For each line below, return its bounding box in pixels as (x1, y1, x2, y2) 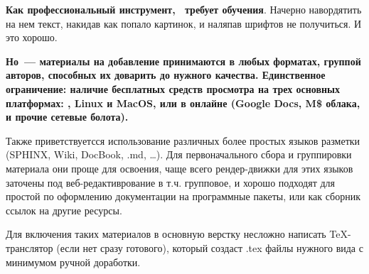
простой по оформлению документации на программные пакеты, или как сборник (6, 189, 361, 204)
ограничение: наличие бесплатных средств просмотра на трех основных (6, 81, 341, 96)
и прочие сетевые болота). (6, 109, 129, 124)
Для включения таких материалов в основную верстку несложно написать (6, 226, 326, 241)
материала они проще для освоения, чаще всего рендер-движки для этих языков (6, 160, 353, 175)
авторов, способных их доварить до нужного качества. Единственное (6, 67, 326, 82)
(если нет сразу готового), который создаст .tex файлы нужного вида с (56, 240, 363, 255)
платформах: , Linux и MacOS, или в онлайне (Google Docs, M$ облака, (6, 95, 360, 110)
